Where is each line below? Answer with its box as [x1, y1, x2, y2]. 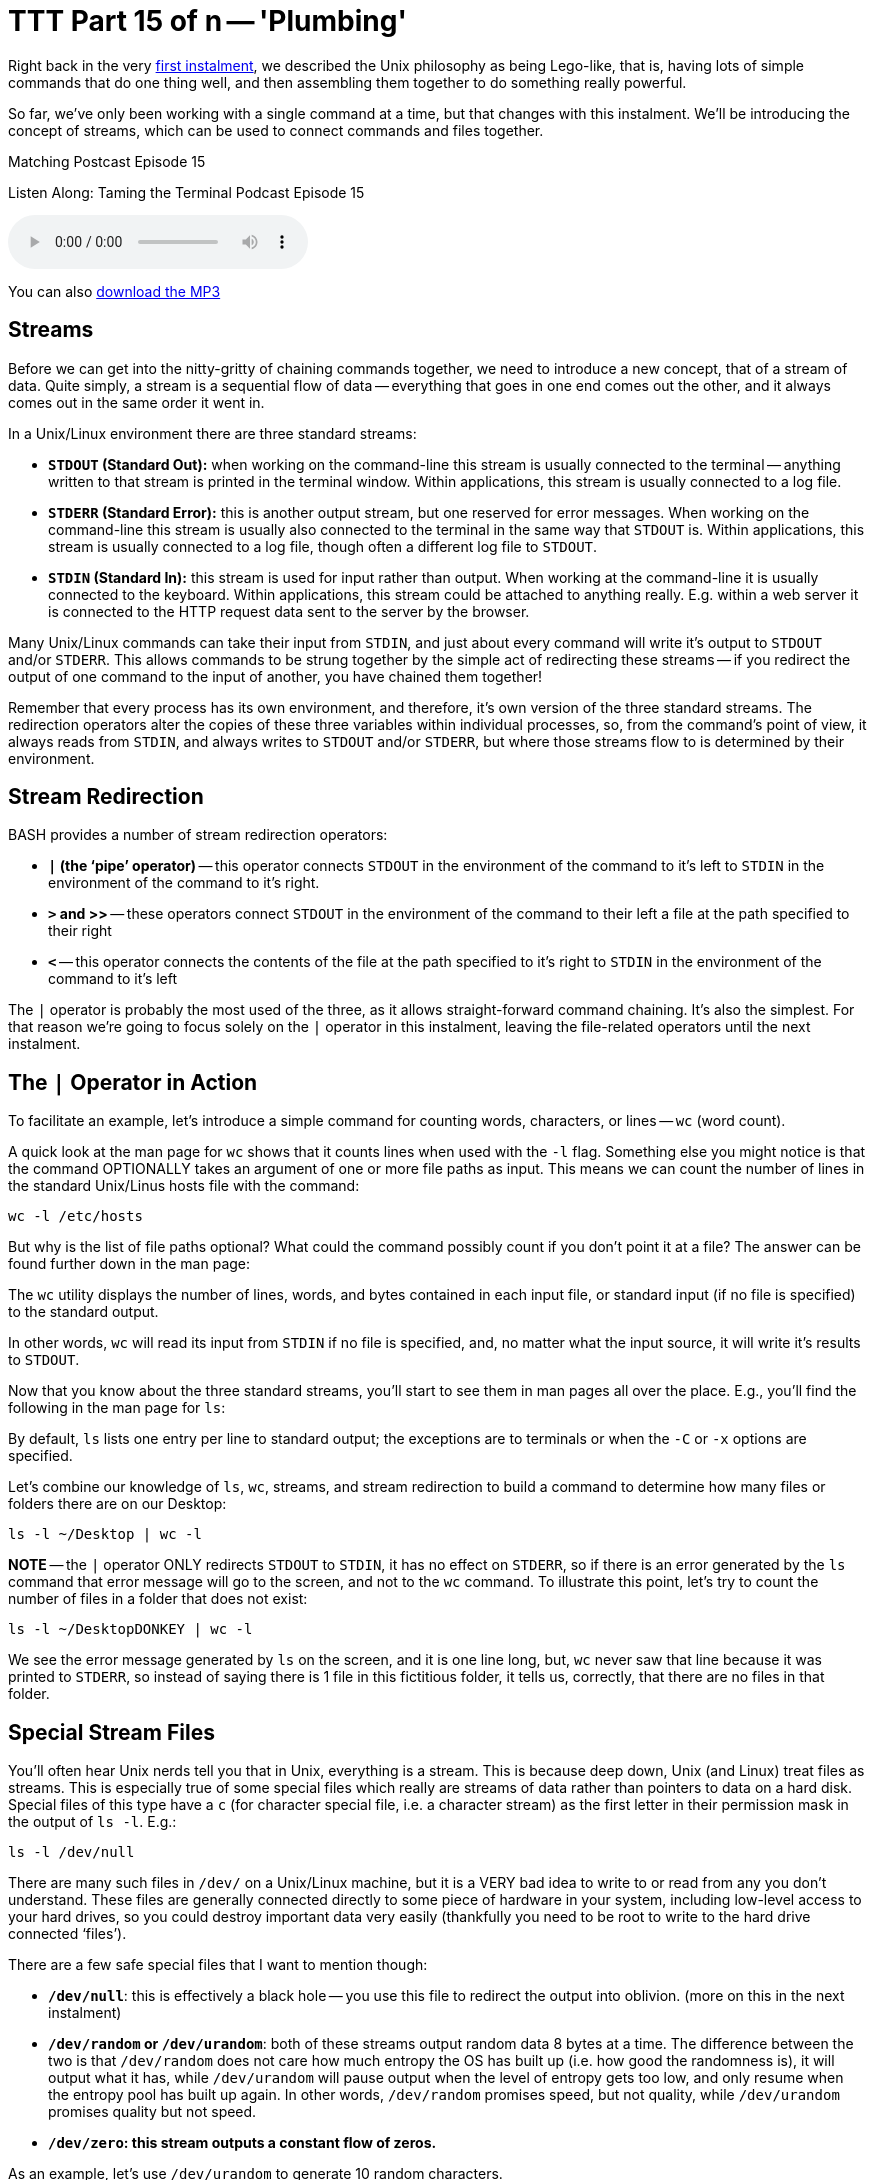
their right [48, 922, 112, 940]
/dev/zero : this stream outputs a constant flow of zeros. [48, 2134, 437, 2152]
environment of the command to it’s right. [48, 874, 320, 892]
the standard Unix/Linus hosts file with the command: [8, 1177, 360, 1195]
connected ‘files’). [8, 1925, 127, 1943]
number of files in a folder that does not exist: [8, 1590, 308, 1608]
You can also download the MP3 [8, 282, 221, 300]
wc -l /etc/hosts [8, 1208, 143, 1225]
